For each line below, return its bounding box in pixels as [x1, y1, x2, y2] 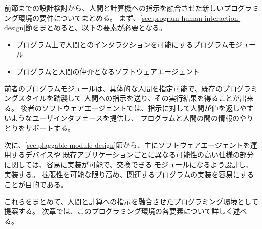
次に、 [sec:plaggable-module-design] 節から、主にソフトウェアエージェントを [4, 139, 250, 150]
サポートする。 [25, 122, 75, 133]
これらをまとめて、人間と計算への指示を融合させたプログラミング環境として [4, 196, 258, 206]
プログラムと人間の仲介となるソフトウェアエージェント [16, 66, 200, 76]
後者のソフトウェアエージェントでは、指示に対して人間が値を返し [20, 102, 240, 113]
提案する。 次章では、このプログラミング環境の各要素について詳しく [4, 206, 233, 216]
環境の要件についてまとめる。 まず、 [18, 12, 140, 23]
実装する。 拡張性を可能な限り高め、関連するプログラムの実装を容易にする [4, 169, 254, 180]
